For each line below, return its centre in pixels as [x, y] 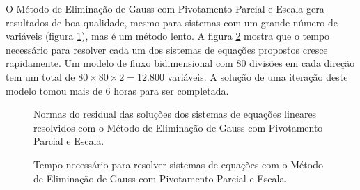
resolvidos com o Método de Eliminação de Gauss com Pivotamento [178, 127]
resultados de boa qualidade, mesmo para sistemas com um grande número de [172, 22]
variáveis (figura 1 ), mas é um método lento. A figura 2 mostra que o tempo [168, 36]
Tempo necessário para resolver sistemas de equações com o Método [178, 164]
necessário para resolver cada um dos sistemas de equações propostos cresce [167, 49]
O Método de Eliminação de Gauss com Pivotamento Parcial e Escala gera [165, 8]
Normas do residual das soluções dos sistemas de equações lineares [175, 114]
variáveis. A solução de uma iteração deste [258, 76]
